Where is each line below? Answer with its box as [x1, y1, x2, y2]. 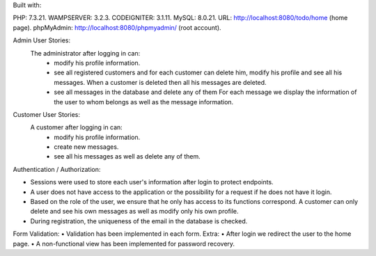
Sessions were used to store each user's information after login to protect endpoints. [30, 178, 274, 186]
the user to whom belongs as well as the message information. [54, 97, 234, 106]
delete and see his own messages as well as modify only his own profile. [30, 207, 240, 216]
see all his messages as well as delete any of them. [54, 152, 201, 161]
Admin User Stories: [13, 36, 71, 45]
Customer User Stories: [13, 110, 80, 118]
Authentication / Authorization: [13, 165, 101, 173]
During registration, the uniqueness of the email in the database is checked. [30, 216, 248, 225]
